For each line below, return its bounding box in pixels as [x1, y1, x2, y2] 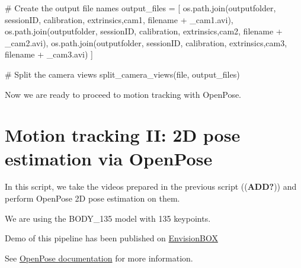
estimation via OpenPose [5, 146, 213, 170]
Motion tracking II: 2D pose [5, 123, 241, 147]
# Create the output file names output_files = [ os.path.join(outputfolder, [5, 2, 276, 14]
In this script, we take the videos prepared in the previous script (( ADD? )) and [5, 180, 297, 193]
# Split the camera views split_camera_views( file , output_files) [5, 68, 240, 80]
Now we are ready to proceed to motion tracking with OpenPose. [5, 88, 242, 100]
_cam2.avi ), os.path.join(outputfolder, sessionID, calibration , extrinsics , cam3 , [5, 36, 287, 49]
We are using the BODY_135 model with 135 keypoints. [5, 212, 211, 224]
